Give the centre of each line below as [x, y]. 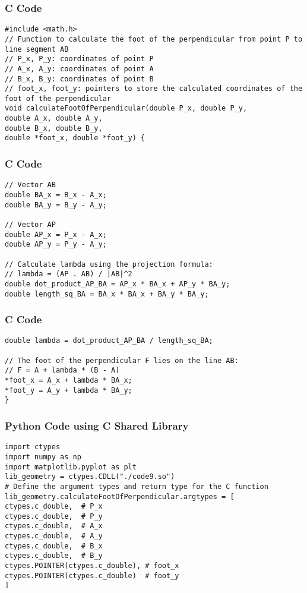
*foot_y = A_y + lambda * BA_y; [69, 390]
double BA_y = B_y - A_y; [56, 205]
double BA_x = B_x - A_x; [56, 195]
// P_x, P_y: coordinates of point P [79, 59]
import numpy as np [43, 457]
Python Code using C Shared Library [97, 425]
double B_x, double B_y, [54, 128]
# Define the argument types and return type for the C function [137, 486]
